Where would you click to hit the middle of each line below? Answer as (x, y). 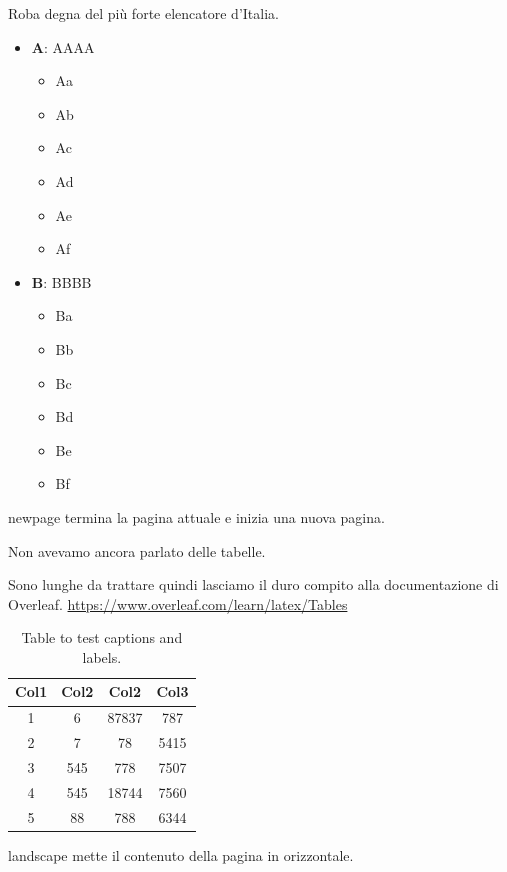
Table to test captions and (102, 637)
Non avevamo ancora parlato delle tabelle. (137, 550)
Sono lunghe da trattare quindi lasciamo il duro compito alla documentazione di (253, 584)
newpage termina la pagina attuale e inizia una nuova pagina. (196, 516)
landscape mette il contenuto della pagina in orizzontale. (181, 854)
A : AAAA (63, 46)
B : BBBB (61, 281)
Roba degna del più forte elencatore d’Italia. (143, 13)
